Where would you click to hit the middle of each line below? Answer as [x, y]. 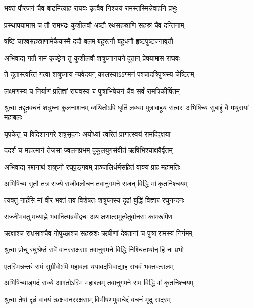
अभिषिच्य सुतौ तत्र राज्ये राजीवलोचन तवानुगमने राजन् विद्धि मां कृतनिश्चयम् [96, 183]
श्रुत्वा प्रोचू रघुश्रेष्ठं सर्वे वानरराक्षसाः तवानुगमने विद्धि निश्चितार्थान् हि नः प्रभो [94, 249]
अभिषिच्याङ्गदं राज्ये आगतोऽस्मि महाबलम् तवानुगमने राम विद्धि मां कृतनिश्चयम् [99, 283]
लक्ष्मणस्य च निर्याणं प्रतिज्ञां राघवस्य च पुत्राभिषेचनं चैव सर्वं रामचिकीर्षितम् [92, 90]
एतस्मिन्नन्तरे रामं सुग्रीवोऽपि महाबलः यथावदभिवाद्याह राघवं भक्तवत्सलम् [89, 266]
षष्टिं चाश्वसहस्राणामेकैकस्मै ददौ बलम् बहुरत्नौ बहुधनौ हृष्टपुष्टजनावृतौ [89, 41]
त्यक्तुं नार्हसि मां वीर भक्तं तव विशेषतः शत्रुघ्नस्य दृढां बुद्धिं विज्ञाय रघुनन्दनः [94, 200]
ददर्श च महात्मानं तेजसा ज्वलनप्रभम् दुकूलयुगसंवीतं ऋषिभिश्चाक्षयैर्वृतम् [89, 150]
